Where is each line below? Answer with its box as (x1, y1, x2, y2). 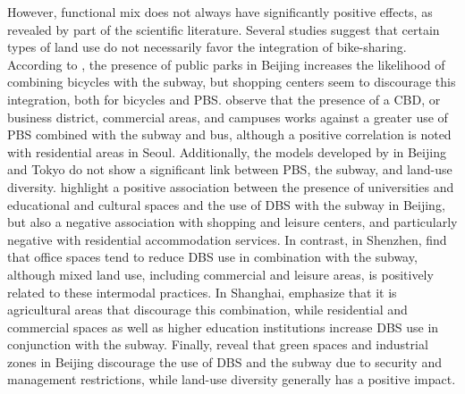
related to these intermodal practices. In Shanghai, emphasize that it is (7, 282, 397, 301)
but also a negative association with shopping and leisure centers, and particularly (7, 213, 458, 231)
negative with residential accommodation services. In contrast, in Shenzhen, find (7, 230, 447, 248)
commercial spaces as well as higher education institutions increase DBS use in (7, 317, 439, 336)
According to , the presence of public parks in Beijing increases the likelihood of (7, 54, 445, 73)
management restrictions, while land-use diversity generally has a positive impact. (7, 370, 456, 389)
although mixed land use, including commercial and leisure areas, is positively (7, 264, 434, 283)
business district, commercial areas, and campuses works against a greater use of (7, 107, 448, 126)
